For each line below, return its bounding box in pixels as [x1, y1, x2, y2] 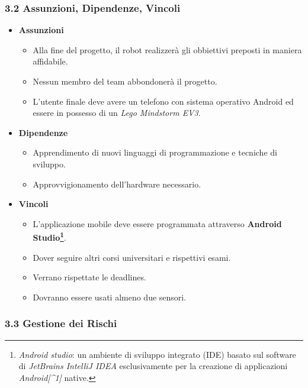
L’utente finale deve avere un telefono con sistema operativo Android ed [33, 95, 294, 107]
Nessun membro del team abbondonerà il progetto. [33, 75, 217, 87]
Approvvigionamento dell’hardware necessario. [33, 177, 201, 190]
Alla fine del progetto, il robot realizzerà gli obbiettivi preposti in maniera [33, 43, 302, 56]
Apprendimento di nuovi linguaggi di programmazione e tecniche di [33, 146, 277, 159]
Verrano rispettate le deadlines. [33, 271, 146, 283]
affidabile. [33, 55, 68, 67]
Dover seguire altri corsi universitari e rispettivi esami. [33, 251, 231, 263]
